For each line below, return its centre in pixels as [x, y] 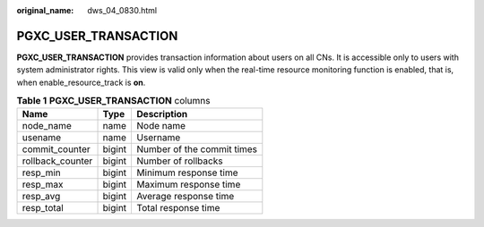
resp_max [43, 185]
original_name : [45, 10]
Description [162, 114]
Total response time [178, 208]
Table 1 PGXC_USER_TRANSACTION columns [113, 101]
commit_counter [56, 149]
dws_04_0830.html [122, 10]
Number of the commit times [197, 149]
